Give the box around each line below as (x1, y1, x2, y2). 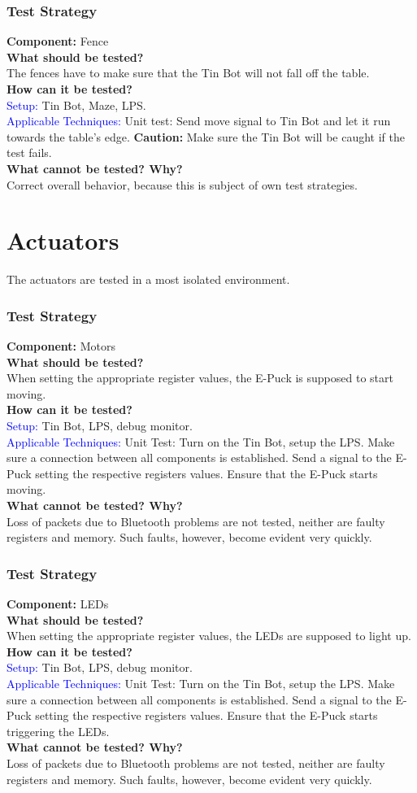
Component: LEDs (7, 595, 109, 612)
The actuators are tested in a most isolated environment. (7, 271, 290, 288)
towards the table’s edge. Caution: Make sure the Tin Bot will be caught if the (7, 128, 406, 145)
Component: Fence (7, 33, 109, 50)
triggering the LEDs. (7, 722, 110, 739)
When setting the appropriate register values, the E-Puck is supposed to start (7, 369, 393, 386)
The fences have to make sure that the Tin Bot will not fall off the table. (7, 64, 370, 81)
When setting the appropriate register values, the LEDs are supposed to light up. (7, 627, 411, 644)
